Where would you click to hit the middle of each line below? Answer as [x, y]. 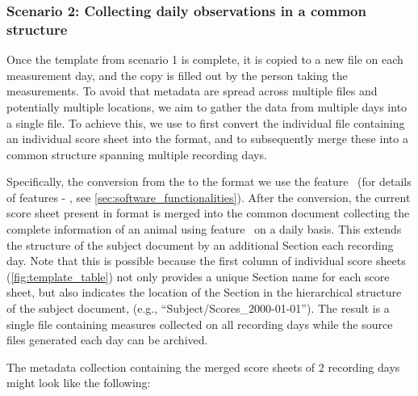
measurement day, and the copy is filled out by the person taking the [177, 75]
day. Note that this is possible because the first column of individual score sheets [206, 261]
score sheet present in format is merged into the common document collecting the [208, 213]
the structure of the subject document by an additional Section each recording [200, 244]
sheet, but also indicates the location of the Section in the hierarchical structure [204, 292]
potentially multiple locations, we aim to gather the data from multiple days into [207, 106]
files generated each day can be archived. [107, 340]
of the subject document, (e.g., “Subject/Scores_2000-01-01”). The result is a [198, 308]
